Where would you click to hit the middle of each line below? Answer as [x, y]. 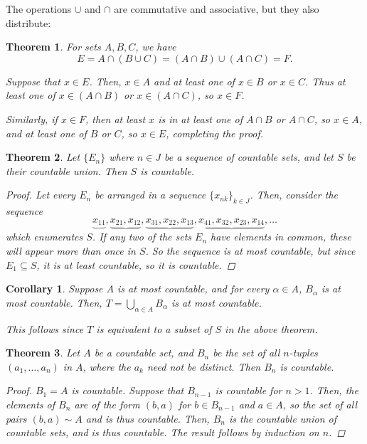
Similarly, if [32, 118]
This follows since [45, 328]
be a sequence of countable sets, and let [249, 157]
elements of [31, 404]
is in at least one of [200, 118]
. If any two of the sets [142, 237]
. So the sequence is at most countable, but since [250, 250]
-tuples [303, 353]
